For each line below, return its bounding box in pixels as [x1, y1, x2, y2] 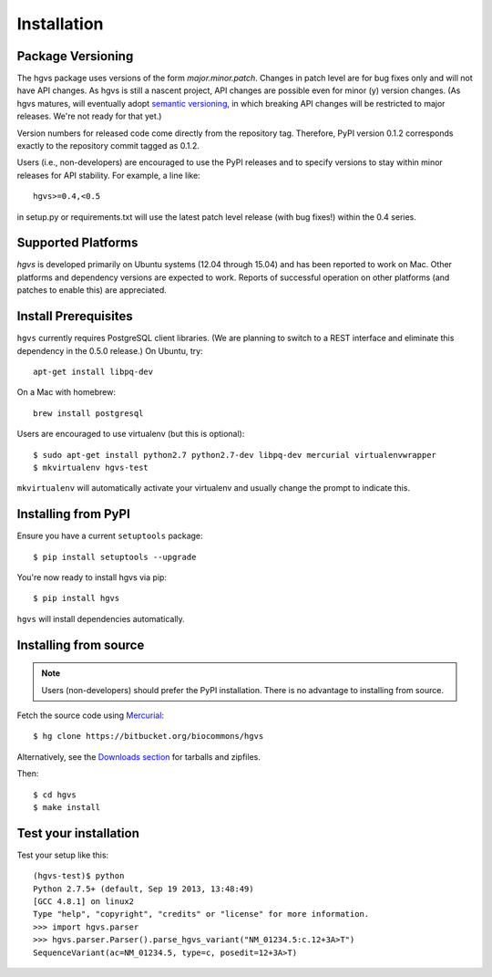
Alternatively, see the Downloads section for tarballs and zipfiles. [16, 751, 261, 762]
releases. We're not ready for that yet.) [16, 110, 162, 122]
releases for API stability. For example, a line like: [16, 170, 200, 181]
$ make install [33, 802, 101, 812]
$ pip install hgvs [33, 593, 120, 604]
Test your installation [16, 826, 140, 841]
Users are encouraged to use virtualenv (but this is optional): [16, 429, 245, 440]
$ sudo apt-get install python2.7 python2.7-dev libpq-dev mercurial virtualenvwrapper [33, 450, 437, 460]
